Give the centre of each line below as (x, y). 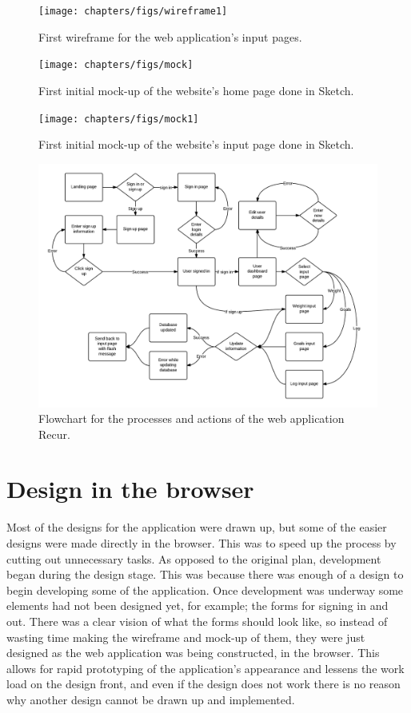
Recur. (54, 434)
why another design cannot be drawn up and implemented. (151, 699)
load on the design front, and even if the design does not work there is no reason (204, 684)
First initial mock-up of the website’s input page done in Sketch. (196, 144)
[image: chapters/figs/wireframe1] (133, 11)
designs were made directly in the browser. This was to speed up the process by (202, 543)
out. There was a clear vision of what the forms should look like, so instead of (197, 621)
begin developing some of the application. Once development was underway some (205, 590)
